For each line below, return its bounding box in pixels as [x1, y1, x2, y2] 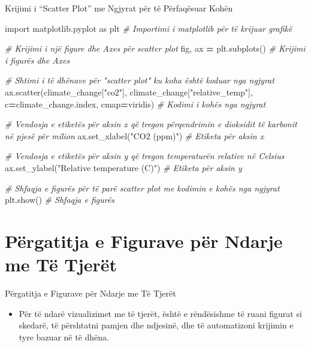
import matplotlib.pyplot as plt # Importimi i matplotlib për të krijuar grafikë [5, 22, 292, 34]
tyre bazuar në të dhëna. [19, 330, 109, 343]
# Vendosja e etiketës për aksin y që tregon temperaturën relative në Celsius [5, 149, 285, 162]
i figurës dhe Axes [5, 53, 70, 66]
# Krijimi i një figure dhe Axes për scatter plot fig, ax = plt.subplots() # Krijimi [5, 42, 306, 55]
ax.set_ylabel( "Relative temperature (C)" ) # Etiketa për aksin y [5, 161, 242, 173]
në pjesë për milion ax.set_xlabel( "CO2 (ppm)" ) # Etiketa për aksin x [5, 129, 264, 142]
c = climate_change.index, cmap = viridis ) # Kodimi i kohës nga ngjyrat [5, 97, 266, 110]
